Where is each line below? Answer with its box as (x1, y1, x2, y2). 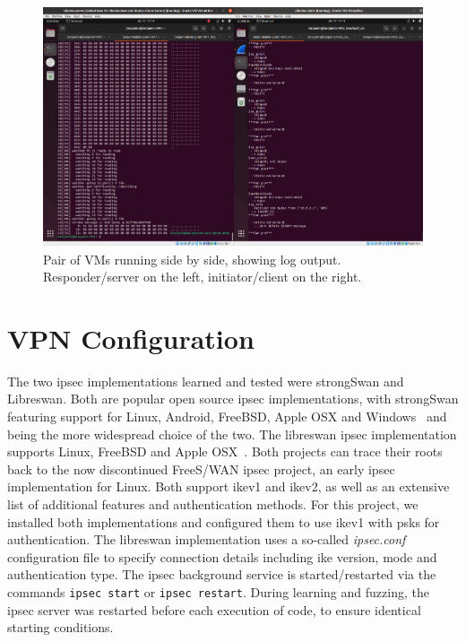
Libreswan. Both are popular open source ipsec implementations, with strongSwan (7, 389, 459, 408)
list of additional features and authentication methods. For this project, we (7, 494, 419, 513)
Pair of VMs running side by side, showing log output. (43, 249, 341, 268)
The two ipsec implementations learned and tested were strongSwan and (7, 371, 404, 390)
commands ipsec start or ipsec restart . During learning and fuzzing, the (7, 582, 429, 601)
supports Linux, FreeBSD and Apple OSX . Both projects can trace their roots (7, 442, 443, 461)
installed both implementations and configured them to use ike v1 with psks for (7, 512, 440, 531)
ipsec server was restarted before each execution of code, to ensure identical (7, 600, 421, 619)
